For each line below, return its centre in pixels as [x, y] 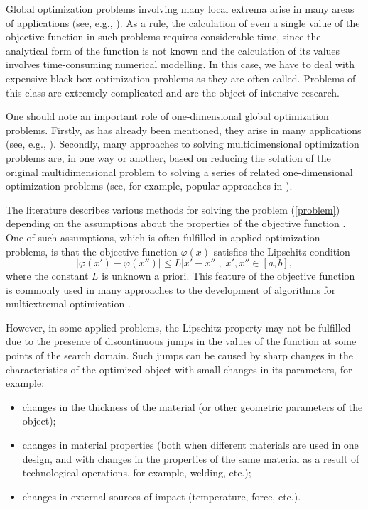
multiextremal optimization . [68, 303]
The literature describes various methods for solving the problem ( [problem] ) [173, 209]
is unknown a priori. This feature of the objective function [228, 276]
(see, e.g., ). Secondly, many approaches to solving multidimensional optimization [183, 144]
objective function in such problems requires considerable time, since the [163, 37]
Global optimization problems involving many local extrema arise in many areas [180, 9]
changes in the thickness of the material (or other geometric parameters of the [193, 406]
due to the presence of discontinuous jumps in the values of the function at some [181, 341]
